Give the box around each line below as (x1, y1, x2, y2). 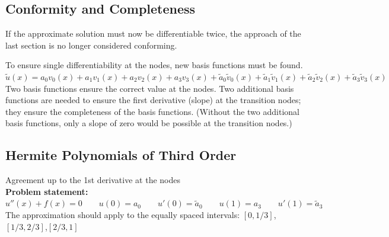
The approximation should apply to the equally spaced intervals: (5, 208, 240, 220)
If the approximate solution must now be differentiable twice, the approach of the (5, 27, 301, 40)
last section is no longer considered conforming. (5, 39, 177, 51)
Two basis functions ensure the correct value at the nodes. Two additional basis (5, 82, 294, 94)
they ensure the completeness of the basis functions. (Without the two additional (5, 105, 299, 117)
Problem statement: (5, 185, 88, 197)
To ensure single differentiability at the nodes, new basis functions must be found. (5, 59, 303, 71)
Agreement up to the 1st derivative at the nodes (5, 174, 180, 186)
